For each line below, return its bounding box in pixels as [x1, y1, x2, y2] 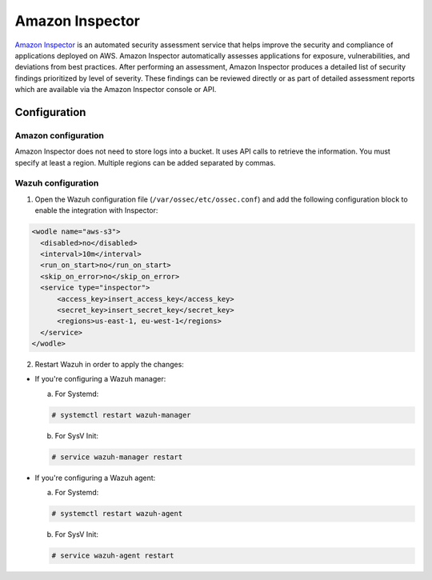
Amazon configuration [14, 130, 104, 141]
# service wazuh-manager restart [51, 452, 183, 462]
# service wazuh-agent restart [51, 551, 175, 560]
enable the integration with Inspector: [34, 206, 158, 215]
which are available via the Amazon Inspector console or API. [14, 85, 217, 94]
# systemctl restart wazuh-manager [51, 410, 191, 419]
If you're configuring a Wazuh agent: [34, 473, 156, 482]
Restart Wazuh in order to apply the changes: [34, 360, 184, 370]
